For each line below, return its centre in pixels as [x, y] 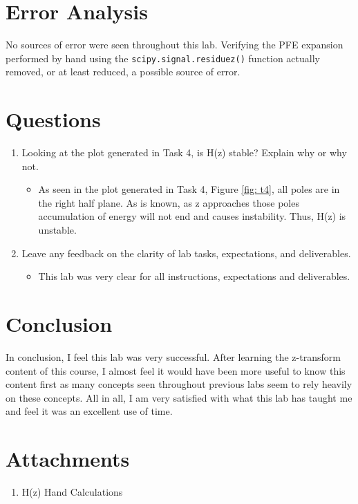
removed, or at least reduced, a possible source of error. [123, 72]
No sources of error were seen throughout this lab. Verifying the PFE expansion [175, 45]
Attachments [68, 459]
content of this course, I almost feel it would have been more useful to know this [176, 370]
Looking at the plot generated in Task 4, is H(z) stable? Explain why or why [184, 152]
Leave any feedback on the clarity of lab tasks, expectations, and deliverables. [186, 253]
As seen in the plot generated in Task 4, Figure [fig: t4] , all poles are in [189, 189]
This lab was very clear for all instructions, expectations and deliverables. [194, 276]
